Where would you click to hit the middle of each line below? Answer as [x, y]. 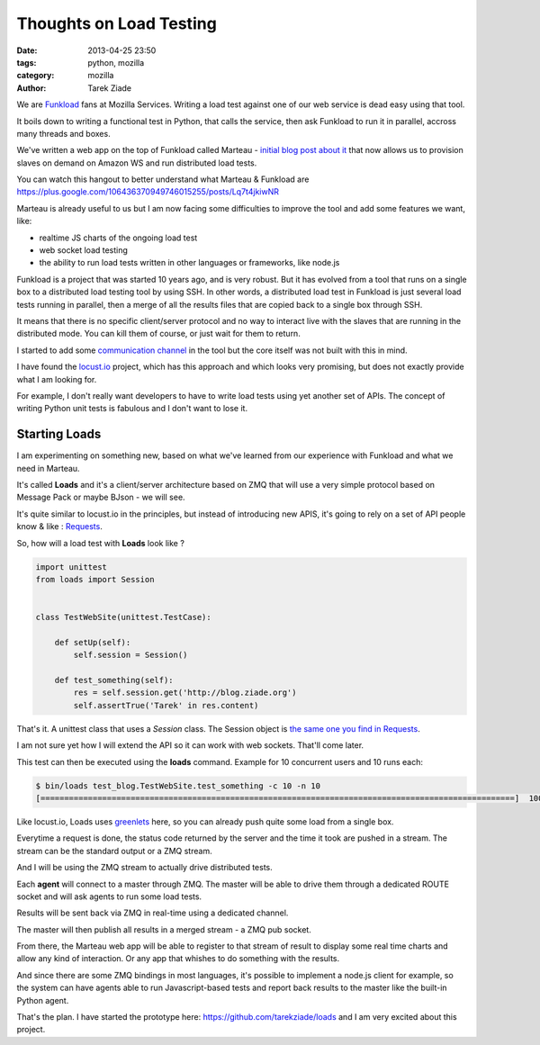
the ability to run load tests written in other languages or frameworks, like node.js [189, 263]
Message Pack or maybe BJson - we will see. [101, 497]
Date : [27, 50]
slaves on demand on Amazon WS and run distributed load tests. [137, 163]
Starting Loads [59, 434]
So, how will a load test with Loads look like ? [100, 543]
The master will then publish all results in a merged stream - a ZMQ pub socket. [164, 929]
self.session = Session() [130, 655]
